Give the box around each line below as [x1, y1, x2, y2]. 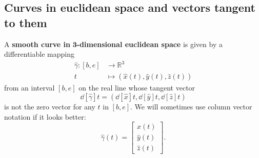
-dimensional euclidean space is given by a [76, 38, 223, 49]
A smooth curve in [4, 38, 70, 49]
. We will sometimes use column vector [130, 101, 252, 111]
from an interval [4, 82, 55, 93]
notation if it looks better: [4, 111, 86, 122]
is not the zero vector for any [4, 101, 95, 111]
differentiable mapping [4, 49, 74, 59]
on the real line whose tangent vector [78, 82, 195, 93]
